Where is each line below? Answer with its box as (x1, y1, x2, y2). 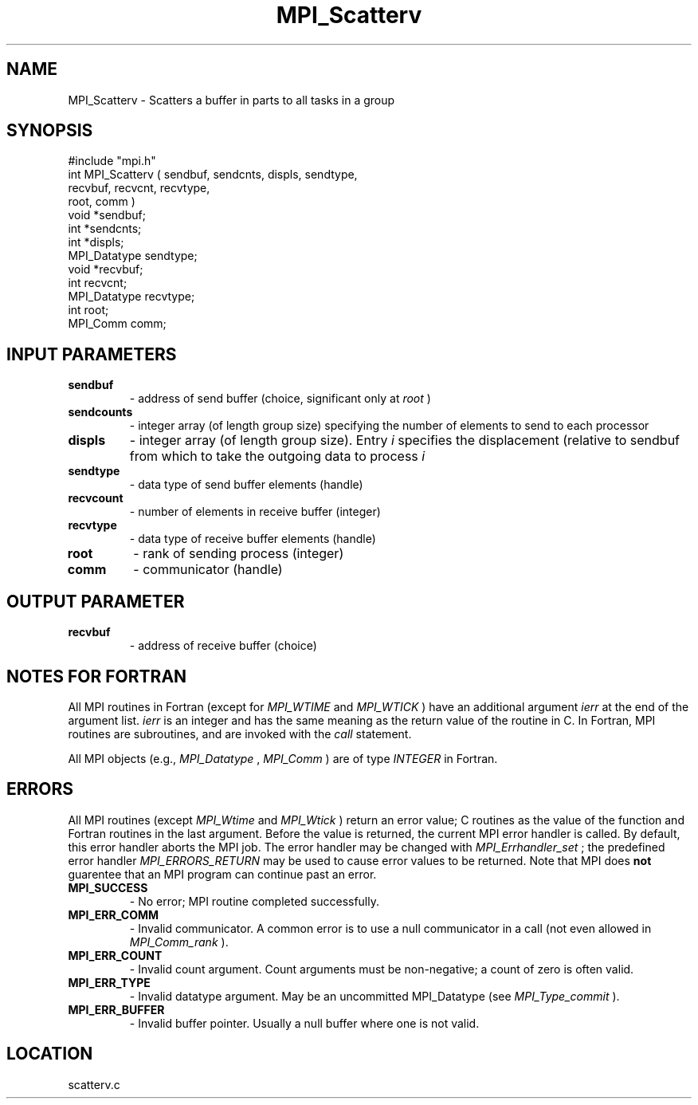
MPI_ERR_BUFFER (68, 1002, 165, 1017)
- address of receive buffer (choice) (129, 639, 317, 653)
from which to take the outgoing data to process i (129, 448, 425, 465)
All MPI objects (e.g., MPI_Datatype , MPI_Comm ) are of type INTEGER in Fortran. (68, 751, 498, 765)
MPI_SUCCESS (68, 880, 148, 895)
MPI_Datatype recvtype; (68, 289, 195, 304)
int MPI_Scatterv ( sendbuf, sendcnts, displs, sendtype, (68, 167, 358, 182)
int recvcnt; (68, 276, 127, 290)
